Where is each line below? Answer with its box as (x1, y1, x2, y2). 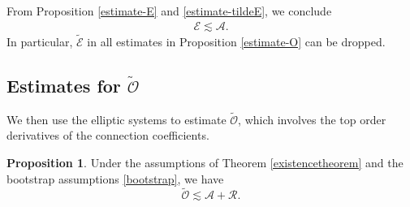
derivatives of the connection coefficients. (6, 127, 209, 144)
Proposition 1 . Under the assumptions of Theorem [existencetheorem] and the (6, 154, 404, 171)
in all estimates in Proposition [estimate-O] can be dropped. (87, 32, 386, 50)
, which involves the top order (238, 110, 386, 127)
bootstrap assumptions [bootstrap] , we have (6, 170, 224, 187)
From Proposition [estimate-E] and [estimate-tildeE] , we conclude (6, 2, 332, 19)
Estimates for (6, 72, 121, 97)
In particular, (6, 32, 73, 50)
